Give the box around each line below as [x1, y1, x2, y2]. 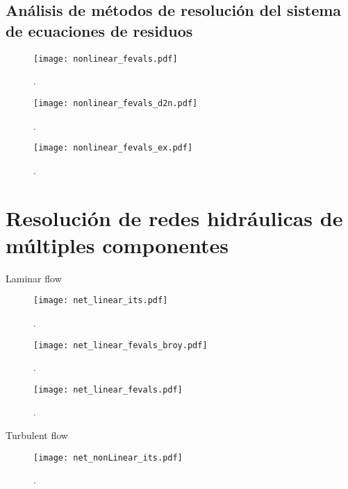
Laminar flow [6, 271, 62, 285]
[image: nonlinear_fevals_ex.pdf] [33, 143, 193, 153]
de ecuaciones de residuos [6, 19, 193, 41]
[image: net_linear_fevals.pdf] [33, 384, 183, 395]
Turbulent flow [6, 428, 68, 442]
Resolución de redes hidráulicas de [6, 203, 343, 232]
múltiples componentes [6, 230, 229, 259]
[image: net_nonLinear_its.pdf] [33, 452, 183, 463]
